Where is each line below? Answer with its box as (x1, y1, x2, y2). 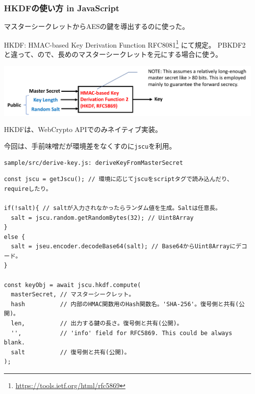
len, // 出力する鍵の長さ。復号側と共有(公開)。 (11, 320, 183, 327)
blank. (4, 339, 25, 346)
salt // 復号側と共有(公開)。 (11, 348, 130, 356)
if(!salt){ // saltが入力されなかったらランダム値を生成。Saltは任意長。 (4, 204, 221, 211)
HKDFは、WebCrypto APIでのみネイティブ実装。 (4, 124, 162, 134)
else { (4, 233, 25, 240)
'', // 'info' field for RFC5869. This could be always (11, 329, 232, 337)
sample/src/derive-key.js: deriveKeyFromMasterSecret (4, 159, 183, 167)
